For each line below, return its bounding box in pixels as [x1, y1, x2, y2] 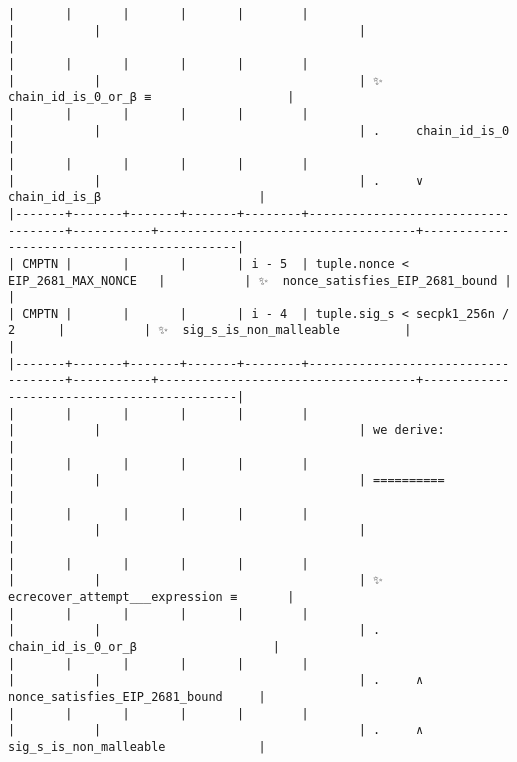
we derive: [373, 423, 445, 438]
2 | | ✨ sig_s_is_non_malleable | [8, 323, 412, 338]
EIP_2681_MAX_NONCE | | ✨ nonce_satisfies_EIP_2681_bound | [8, 273, 512, 288]
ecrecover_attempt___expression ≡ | [8, 589, 295, 604]
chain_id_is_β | [8, 190, 266, 205]
